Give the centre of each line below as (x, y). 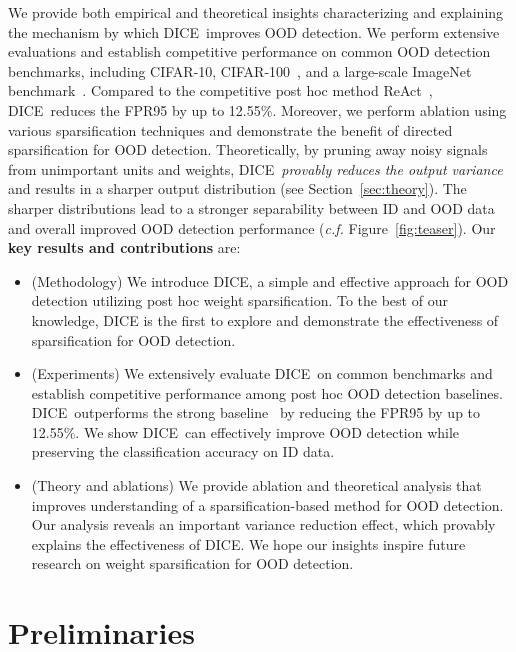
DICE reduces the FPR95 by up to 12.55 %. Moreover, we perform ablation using (257, 109)
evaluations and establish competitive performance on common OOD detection (249, 51)
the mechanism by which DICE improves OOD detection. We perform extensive (254, 31)
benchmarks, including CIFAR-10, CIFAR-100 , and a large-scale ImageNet (240, 70)
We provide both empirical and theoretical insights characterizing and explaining (256, 12)
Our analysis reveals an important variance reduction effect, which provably (263, 524)
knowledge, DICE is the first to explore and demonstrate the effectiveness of (265, 319)
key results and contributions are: (124, 247)
